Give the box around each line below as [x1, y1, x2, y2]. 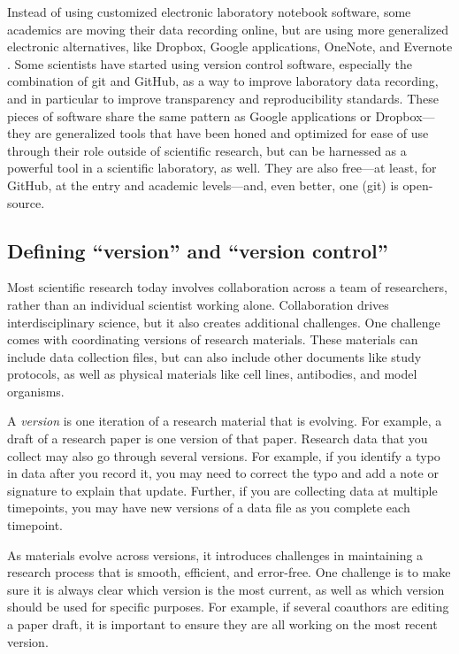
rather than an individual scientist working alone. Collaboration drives [7, 295, 389, 313]
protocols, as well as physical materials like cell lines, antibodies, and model [7, 365, 417, 383]
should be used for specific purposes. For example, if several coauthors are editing [7, 597, 449, 616]
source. [7, 193, 45, 212]
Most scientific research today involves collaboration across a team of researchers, [7, 278, 448, 296]
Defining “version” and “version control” [7, 236, 388, 264]
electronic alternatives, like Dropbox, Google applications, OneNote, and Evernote [7, 37, 453, 56]
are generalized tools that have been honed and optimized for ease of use [34, 124, 429, 142]
